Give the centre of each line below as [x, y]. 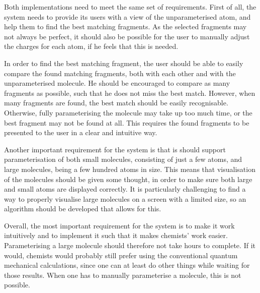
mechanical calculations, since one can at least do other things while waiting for [127, 265]
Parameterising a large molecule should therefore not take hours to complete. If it [130, 245]
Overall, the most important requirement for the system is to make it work [119, 225]
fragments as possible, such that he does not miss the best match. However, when [130, 93]
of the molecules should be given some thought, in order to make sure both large [128, 179]
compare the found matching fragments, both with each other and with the [120, 73]
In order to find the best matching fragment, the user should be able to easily [124, 63]
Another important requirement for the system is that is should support [115, 149]
